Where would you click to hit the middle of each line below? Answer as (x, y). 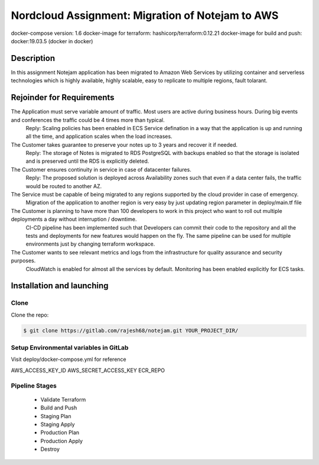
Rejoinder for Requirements (63, 98)
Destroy (50, 449)
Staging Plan (56, 416)
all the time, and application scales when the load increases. (99, 137)
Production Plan (60, 432)
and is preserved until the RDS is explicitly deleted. (87, 161)
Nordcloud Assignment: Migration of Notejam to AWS (145, 15)
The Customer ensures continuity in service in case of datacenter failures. (101, 169)
